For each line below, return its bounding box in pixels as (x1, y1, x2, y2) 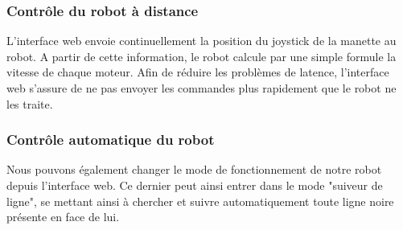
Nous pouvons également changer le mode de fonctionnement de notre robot (6, 161, 382, 178)
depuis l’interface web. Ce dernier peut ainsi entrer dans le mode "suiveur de (6, 177, 383, 193)
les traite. (6, 95, 53, 112)
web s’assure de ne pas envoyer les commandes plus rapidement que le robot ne (6, 80, 397, 96)
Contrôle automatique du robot (6, 129, 215, 150)
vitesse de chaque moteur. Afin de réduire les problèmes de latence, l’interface (6, 64, 389, 80)
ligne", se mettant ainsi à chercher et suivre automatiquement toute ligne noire (6, 192, 394, 209)
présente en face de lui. (6, 208, 120, 225)
